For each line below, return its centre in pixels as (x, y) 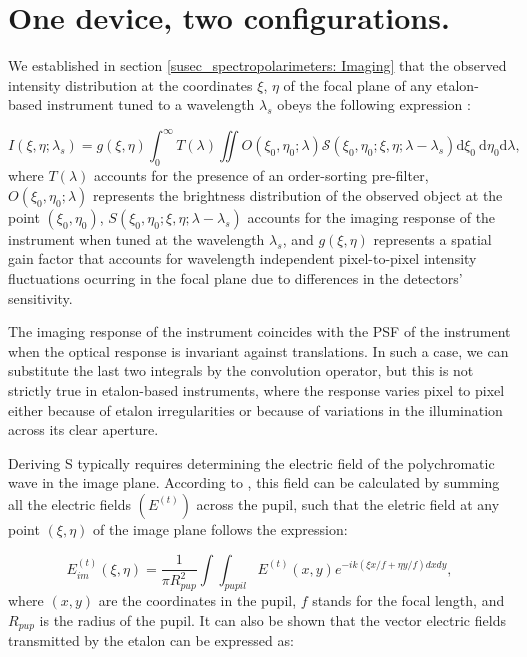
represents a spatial (432, 238)
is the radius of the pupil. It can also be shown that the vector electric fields (272, 619)
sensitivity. (40, 297)
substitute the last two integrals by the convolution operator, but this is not (241, 370)
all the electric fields (69, 503)
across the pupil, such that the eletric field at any (348, 503)
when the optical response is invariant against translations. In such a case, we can (258, 350)
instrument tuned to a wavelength (150, 104)
